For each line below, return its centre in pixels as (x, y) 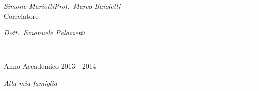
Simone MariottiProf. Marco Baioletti (62, 6)
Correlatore (21, 16)
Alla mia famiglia (31, 82)
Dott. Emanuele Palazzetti (45, 32)
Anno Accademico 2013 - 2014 (50, 66)
